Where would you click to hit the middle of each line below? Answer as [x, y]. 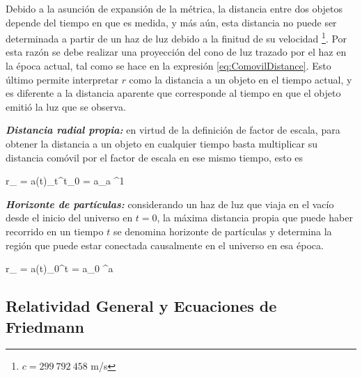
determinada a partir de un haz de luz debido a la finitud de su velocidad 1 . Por [176, 37]
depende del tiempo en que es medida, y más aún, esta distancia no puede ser [171, 22]
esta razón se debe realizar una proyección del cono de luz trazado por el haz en [176, 52]
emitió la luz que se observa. [66, 106]
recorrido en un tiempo [55, 231]
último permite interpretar [62, 79]
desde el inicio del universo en [69, 218]
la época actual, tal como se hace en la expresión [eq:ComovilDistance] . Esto [168, 66]
